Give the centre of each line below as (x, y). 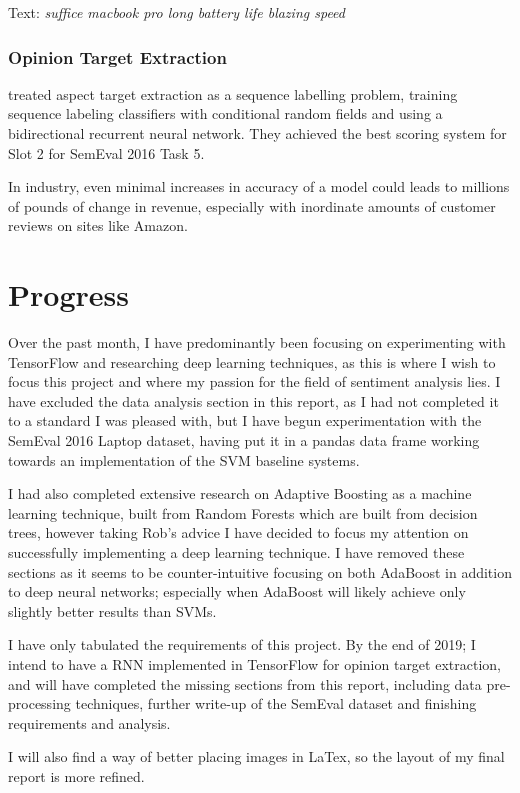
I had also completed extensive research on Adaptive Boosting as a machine (240, 493)
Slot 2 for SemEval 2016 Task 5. (106, 152)
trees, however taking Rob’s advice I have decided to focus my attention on (238, 532)
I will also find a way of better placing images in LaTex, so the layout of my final (256, 756)
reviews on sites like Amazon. (98, 225)
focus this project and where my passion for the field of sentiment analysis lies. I (254, 381)
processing (39, 703)
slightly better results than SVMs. (112, 610)
